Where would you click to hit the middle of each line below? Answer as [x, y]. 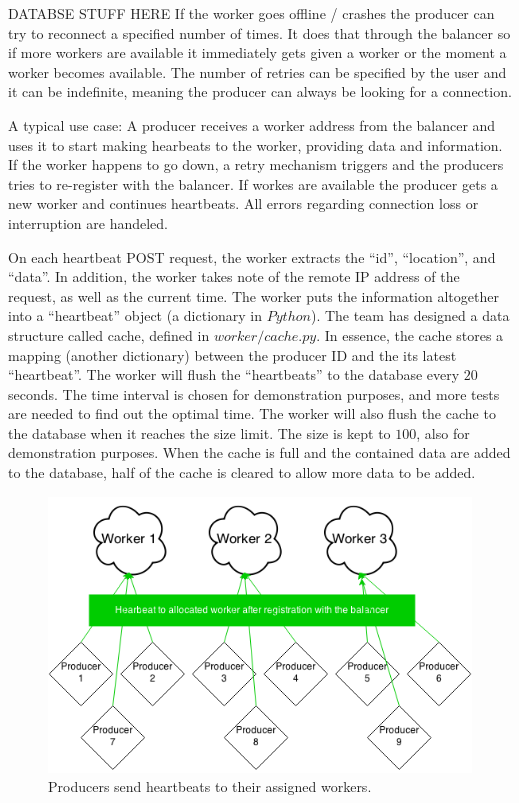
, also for [443, 432]
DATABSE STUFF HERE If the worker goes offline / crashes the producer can [251, 13]
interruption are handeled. [88, 222]
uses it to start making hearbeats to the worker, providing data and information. [255, 144]
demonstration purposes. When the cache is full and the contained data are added [259, 452]
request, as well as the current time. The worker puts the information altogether [253, 295]
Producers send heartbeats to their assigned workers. [210, 786]
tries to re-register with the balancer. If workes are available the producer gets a [253, 183]
